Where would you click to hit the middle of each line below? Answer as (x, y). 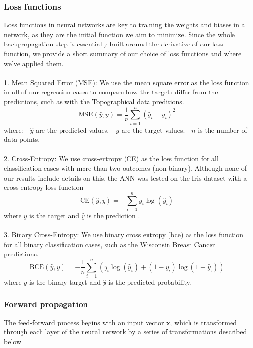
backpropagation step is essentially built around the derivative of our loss (114, 44)
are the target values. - (155, 129)
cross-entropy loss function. (45, 187)
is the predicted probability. (150, 282)
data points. (22, 139)
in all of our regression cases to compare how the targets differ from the (111, 92)
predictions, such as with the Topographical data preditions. (94, 101)
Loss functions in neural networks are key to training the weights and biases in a (125, 25)
